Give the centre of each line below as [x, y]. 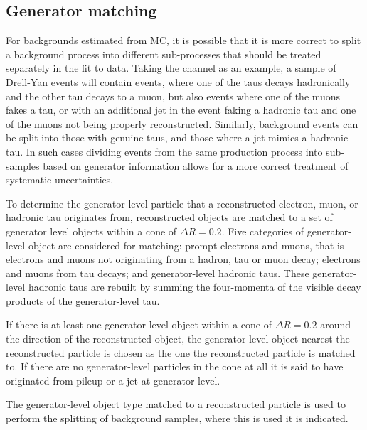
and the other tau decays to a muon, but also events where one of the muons [173, 96]
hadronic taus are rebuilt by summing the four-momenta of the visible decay [195, 287]
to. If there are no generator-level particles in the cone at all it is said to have [175, 366]
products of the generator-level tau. [83, 300]
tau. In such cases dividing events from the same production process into [164, 151]
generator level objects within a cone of [91, 231]
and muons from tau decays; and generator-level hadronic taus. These [158, 273]
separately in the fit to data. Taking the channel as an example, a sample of [171, 68]
